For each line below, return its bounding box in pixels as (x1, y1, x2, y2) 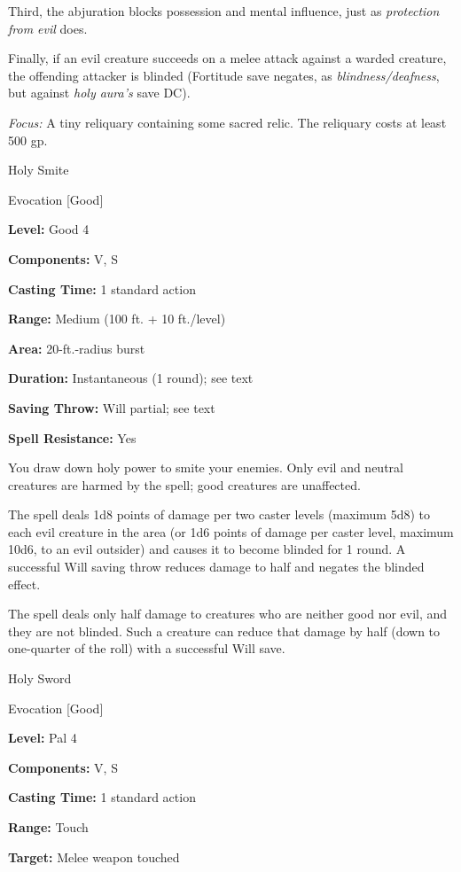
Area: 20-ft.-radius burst (8, 339, 145, 357)
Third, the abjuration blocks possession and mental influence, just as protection (8, 2, 440, 19)
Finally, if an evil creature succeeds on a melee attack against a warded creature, (8, 49, 447, 67)
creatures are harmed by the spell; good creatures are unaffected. (8, 475, 361, 494)
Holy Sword (8, 669, 72, 688)
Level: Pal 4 (8, 728, 77, 747)
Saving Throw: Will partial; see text (8, 398, 215, 417)
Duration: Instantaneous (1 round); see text (8, 369, 254, 387)
